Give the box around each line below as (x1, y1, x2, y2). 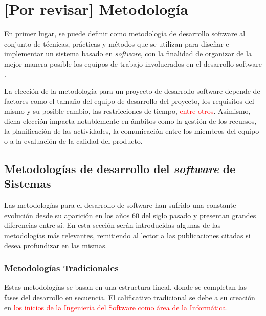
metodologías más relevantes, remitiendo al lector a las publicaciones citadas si (4, 230, 251, 241)
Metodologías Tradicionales (4, 262, 119, 275)
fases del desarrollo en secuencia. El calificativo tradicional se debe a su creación (4, 292, 255, 303)
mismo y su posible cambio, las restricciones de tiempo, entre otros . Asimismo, (4, 106, 251, 116)
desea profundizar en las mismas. (4, 240, 107, 250)
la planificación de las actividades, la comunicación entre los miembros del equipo (4, 125, 259, 136)
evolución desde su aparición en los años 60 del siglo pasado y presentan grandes (4, 209, 256, 220)
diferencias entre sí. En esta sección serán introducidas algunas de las (4, 220, 221, 230)
